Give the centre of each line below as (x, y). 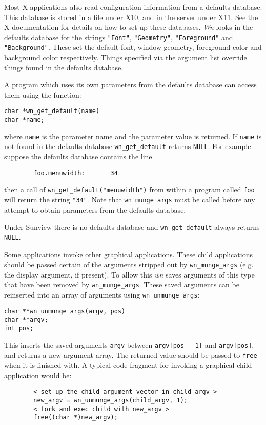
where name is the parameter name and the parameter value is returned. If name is (133, 136)
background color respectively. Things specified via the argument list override (126, 57)
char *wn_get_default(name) (52, 111)
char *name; (24, 120)
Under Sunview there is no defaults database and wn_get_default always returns (132, 227)
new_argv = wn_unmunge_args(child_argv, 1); (110, 400)
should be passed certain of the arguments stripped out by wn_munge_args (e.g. (129, 264)
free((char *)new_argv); (76, 418)
